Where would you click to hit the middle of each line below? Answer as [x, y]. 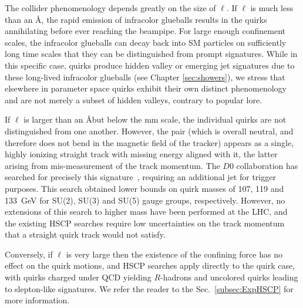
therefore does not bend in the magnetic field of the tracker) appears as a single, [149, 142]
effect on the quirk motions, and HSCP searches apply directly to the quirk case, [150, 265]
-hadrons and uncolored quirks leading [229, 277]
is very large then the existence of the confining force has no [174, 254]
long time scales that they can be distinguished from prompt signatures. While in [151, 54]
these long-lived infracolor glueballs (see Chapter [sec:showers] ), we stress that [145, 77]
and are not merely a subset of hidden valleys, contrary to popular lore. [133, 99]
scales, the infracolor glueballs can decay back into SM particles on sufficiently [146, 42]
